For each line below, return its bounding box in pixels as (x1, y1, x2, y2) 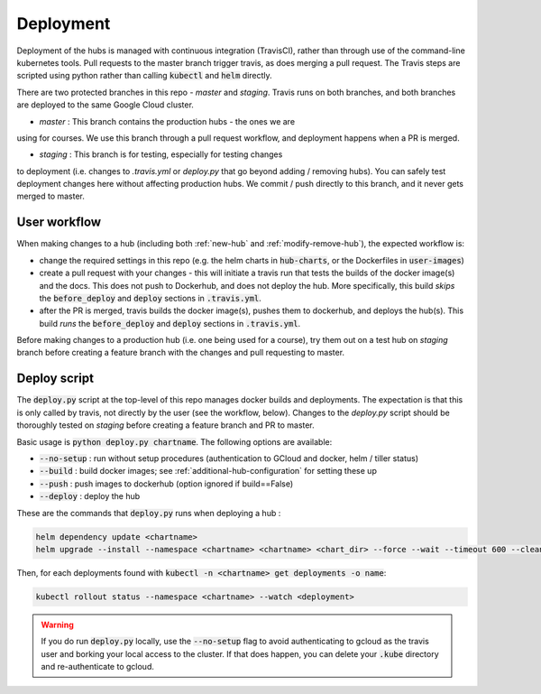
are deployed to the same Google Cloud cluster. (16, 99, 194, 110)
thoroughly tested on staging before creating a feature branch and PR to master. (16, 420, 315, 430)
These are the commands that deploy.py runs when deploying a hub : (16, 507, 281, 518)
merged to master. (16, 190, 86, 202)
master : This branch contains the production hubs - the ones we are (39, 116, 296, 126)
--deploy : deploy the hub (39, 491, 141, 502)
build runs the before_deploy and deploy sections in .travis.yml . (39, 318, 301, 328)
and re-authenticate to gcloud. (41, 662, 155, 672)
